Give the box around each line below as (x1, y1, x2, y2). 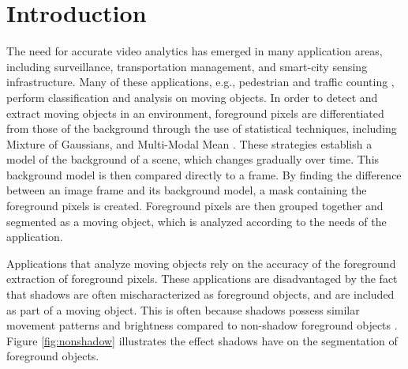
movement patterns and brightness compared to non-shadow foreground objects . (6, 317, 398, 333)
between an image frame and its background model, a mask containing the (6, 182, 367, 198)
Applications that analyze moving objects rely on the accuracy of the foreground (6, 254, 396, 271)
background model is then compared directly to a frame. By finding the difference (6, 166, 402, 183)
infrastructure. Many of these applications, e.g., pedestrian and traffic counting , (6, 73, 395, 90)
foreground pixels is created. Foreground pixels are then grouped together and (6, 198, 384, 214)
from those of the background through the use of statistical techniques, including (6, 120, 397, 137)
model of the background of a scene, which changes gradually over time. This (6, 151, 380, 168)
